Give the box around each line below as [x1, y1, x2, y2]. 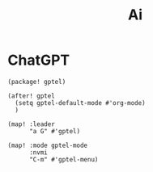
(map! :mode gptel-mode [7, 141, 88, 149]
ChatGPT [7, 51, 70, 69]
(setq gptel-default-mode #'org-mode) [15, 99, 147, 107]
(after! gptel [7, 91, 56, 100]
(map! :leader [7, 120, 56, 128]
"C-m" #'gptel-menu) [28, 155, 99, 163]
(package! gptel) [7, 78, 66, 86]
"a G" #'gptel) [28, 127, 81, 135]
